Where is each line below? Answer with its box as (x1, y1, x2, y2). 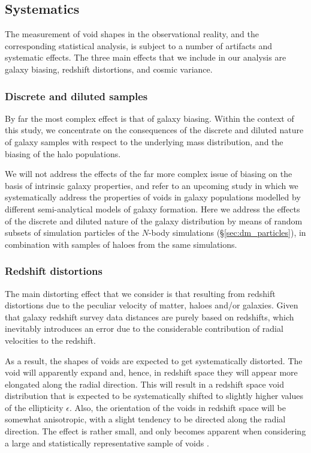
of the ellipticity (5, 401, 64, 413)
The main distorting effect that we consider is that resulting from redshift (5, 287, 276, 299)
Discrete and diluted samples (5, 88, 148, 103)
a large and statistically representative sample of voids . (5, 436, 209, 449)
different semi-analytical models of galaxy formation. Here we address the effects (5, 202, 300, 215)
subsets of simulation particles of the (5, 226, 140, 239)
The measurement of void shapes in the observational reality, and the (5, 28, 259, 40)
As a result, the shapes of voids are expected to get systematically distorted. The (5, 354, 303, 367)
